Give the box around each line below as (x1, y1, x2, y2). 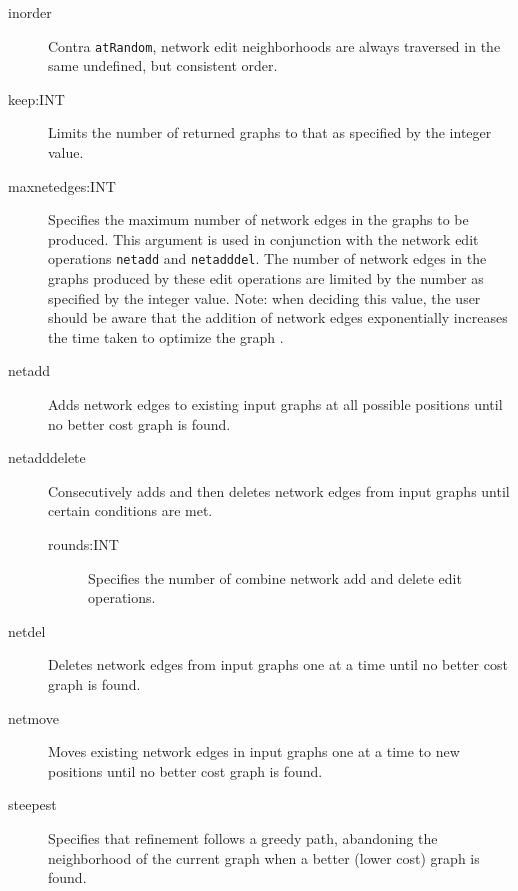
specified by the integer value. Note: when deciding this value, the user (48, 287, 481, 308)
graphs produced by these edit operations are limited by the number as (48, 268, 484, 289)
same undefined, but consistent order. (48, 55, 278, 76)
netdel (8, 620, 46, 641)
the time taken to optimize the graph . (48, 326, 284, 347)
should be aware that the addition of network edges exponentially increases (48, 307, 508, 328)
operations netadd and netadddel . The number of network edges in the (48, 248, 487, 269)
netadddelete (8, 447, 86, 468)
